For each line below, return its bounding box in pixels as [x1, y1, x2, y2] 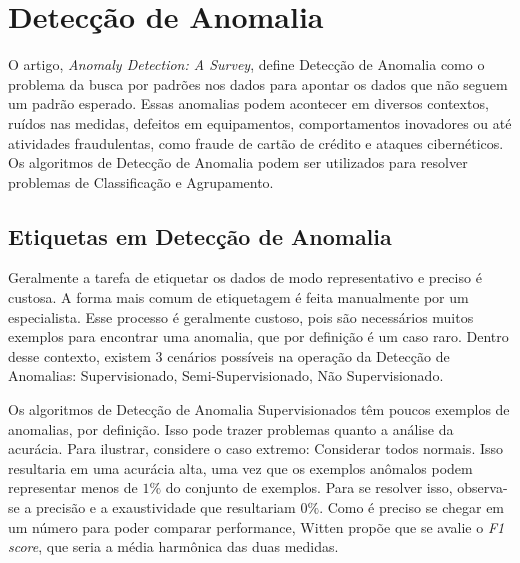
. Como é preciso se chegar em [319, 497, 505, 518]
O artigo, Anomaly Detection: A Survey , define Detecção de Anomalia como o [8, 54, 485, 75]
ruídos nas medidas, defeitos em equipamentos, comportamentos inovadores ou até [8, 112, 512, 133]
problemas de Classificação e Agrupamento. [8, 171, 274, 192]
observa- [457, 477, 508, 498]
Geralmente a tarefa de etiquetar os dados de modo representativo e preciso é [8, 267, 482, 288]
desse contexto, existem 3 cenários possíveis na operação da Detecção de [8, 345, 450, 366]
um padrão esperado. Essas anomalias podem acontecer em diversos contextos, [8, 93, 489, 114]
